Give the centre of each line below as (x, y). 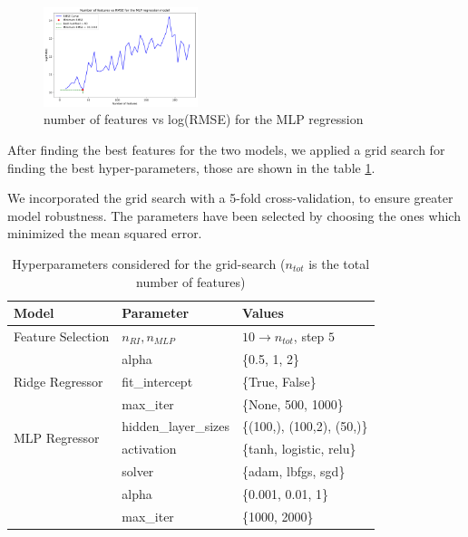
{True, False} (279, 381)
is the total (339, 263)
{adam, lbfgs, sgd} (294, 471)
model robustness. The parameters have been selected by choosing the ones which (234, 215)
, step (309, 336)
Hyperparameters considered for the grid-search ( (149, 263)
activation (149, 449)
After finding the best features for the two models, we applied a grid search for (226, 149)
